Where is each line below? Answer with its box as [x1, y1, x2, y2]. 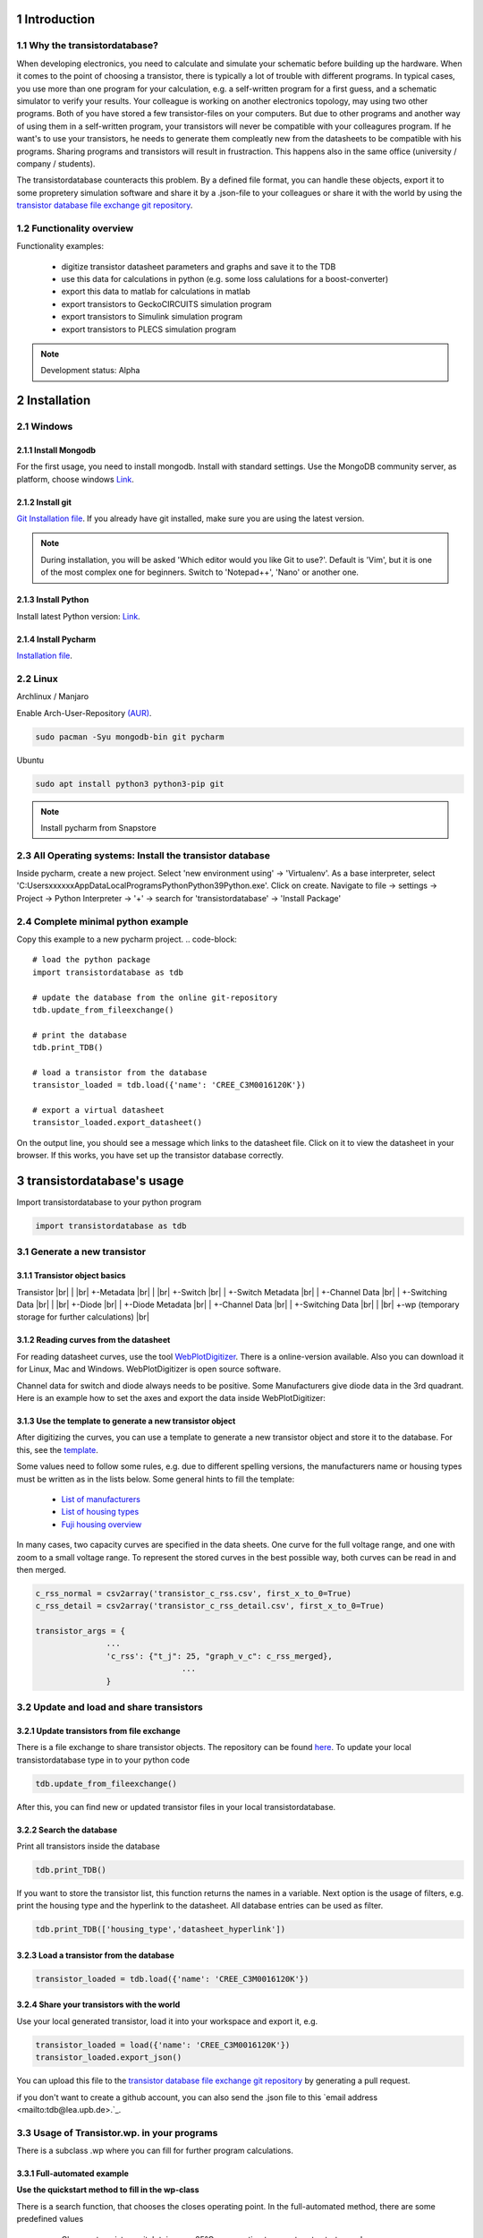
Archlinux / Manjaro [16, 691, 89, 702]
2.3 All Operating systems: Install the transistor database [16, 849, 270, 861]
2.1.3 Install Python [16, 594, 89, 605]
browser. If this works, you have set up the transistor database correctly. [16, 1150, 284, 1161]
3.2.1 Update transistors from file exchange [16, 1725, 181, 1736]
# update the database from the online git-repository [32, 992, 278, 1003]
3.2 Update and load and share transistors [16, 1701, 203, 1713]
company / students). [16, 158, 96, 169]
